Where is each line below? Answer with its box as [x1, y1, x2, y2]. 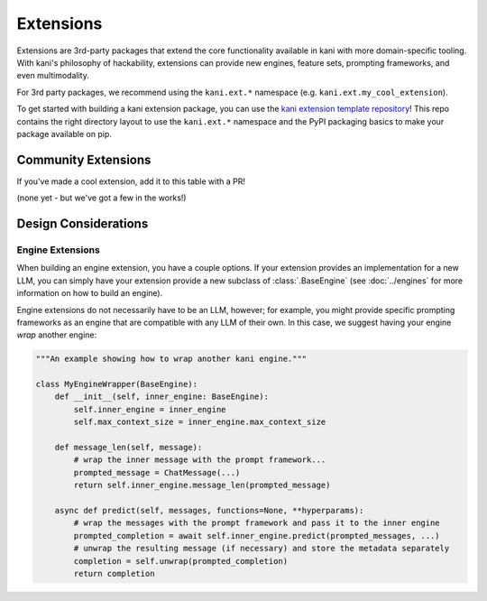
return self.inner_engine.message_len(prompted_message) [73, 480, 331, 491]
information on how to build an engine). [16, 288, 163, 299]
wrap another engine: [16, 329, 97, 340]
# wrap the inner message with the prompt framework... [73, 455, 326, 465]
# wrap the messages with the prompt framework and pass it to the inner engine [73, 518, 441, 528]
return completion [73, 569, 155, 578]
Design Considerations [16, 217, 149, 231]
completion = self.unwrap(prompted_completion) [73, 556, 289, 566]
